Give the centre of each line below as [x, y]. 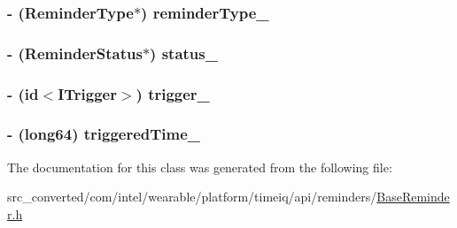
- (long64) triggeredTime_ [104, 134]
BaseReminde [413, 197]
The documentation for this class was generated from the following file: [200, 167]
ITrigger [87, 93]
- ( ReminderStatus [75, 53]
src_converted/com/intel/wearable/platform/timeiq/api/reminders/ [192, 197]
